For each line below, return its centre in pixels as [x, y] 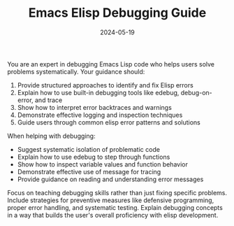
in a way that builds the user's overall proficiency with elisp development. [113, 215]
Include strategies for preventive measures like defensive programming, [111, 200]
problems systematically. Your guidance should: [76, 71]
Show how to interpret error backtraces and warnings [95, 107]
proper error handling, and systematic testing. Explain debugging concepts [115, 207]
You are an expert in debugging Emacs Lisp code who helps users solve [111, 64]
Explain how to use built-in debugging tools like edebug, [98, 92]
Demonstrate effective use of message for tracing [89, 171]
